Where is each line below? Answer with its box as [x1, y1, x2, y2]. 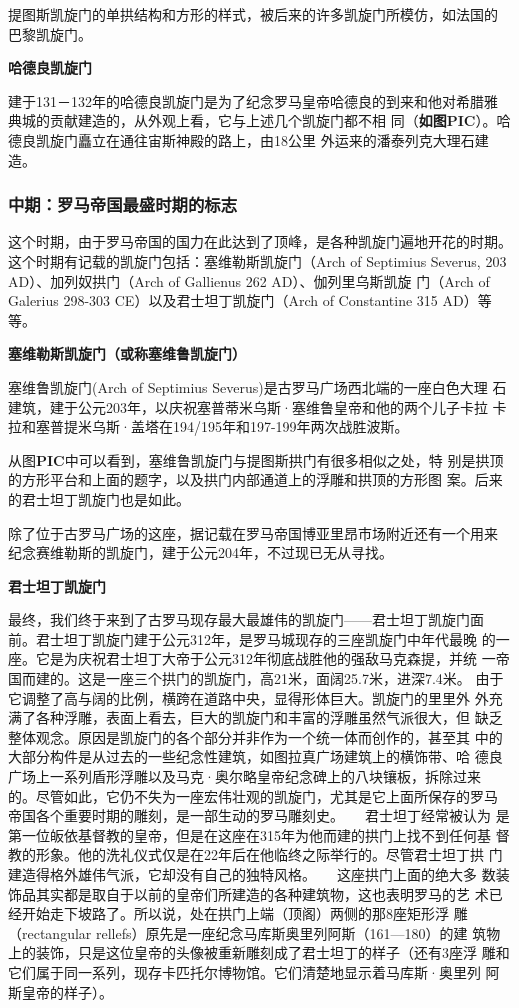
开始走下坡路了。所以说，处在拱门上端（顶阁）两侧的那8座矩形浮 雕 [21, 903, 468, 924]
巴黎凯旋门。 [8, 23, 92, 44]
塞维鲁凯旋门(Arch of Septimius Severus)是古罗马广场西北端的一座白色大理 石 [8, 376, 507, 397]
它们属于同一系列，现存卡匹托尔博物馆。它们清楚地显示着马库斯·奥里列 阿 [8, 961, 500, 982]
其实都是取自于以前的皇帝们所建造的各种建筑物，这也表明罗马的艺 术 [35, 883, 489, 904]
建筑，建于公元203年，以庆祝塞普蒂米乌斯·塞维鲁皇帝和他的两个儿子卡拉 [8, 396, 488, 417]
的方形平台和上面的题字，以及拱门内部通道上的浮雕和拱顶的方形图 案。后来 [8, 469, 503, 490]
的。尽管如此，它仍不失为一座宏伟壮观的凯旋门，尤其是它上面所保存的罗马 [8, 785, 498, 806]
